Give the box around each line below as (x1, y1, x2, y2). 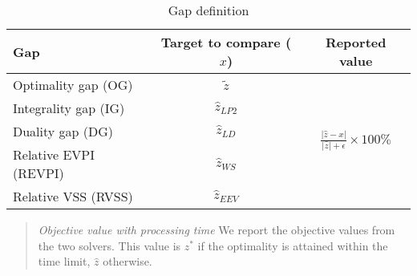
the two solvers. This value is (38, 237, 181, 254)
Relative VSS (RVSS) (13, 187, 133, 205)
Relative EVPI (13, 145, 95, 164)
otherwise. (103, 253, 152, 270)
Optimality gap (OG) (13, 75, 133, 94)
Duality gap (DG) (13, 122, 114, 140)
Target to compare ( (160, 33, 292, 51)
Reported (325, 33, 387, 51)
